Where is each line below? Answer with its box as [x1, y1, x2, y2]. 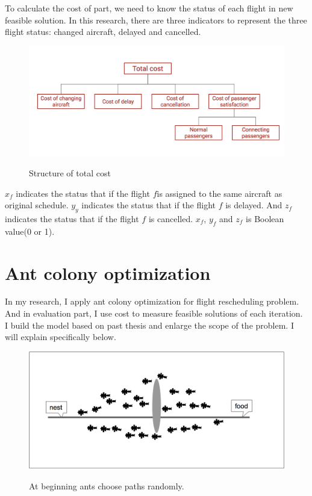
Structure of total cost [29, 166, 111, 179]
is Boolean [246, 212, 284, 225]
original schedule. [5, 199, 69, 211]
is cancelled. [148, 212, 193, 225]
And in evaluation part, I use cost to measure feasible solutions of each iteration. [5, 307, 303, 320]
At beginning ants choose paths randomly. [29, 479, 184, 492]
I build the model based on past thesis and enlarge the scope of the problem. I [5, 318, 294, 331]
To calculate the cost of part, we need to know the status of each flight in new [5, 2, 293, 14]
